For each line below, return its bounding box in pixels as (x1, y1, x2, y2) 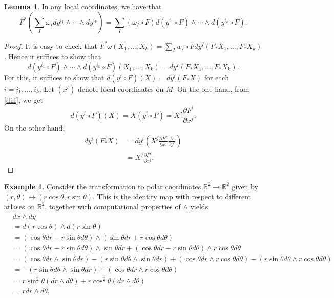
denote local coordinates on (77, 83, 164, 94)
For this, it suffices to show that (4, 72, 105, 82)
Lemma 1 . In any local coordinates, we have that (4, 1, 162, 11)
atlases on (4, 201, 35, 211)
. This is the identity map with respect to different (92, 191, 252, 202)
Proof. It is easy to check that (4, 40, 98, 51)
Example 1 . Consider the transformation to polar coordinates (4, 181, 201, 191)
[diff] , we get (4, 94, 43, 105)
